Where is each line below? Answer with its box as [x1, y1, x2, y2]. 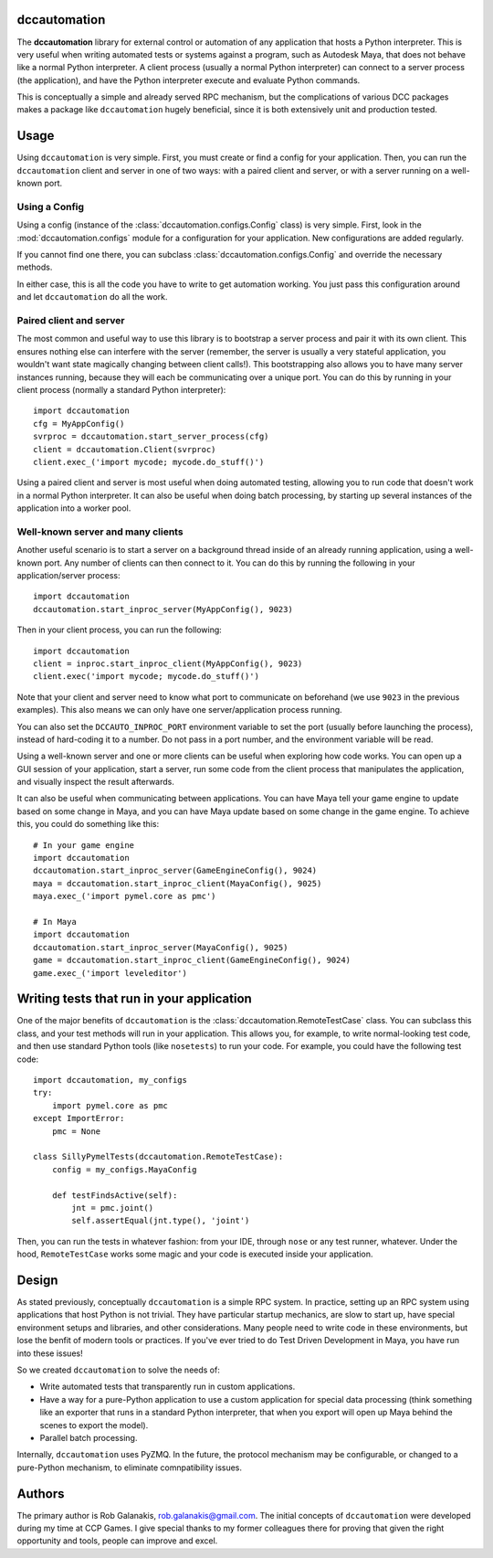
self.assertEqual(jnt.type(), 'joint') [71, 1215, 250, 1226]
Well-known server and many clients [16, 525, 184, 538]
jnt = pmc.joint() [71, 1203, 154, 1213]
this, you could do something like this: [16, 819, 160, 830]
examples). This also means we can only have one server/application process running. [16, 705, 342, 715]
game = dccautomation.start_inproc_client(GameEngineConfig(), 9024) [33, 955, 351, 966]
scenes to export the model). [39, 1419, 149, 1430]
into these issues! [16, 1348, 83, 1359]
